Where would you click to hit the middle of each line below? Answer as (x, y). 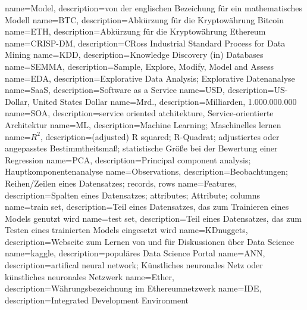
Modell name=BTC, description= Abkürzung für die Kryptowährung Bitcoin (144, 19)
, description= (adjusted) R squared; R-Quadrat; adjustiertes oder (160, 136)
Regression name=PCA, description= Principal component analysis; (128, 159)
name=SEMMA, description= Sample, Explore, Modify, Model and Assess (140, 66)
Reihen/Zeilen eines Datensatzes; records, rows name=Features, (121, 183)
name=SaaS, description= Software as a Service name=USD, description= (140, 90)
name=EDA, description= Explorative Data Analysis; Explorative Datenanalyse (150, 78)
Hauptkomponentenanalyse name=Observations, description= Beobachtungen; (146, 171)
